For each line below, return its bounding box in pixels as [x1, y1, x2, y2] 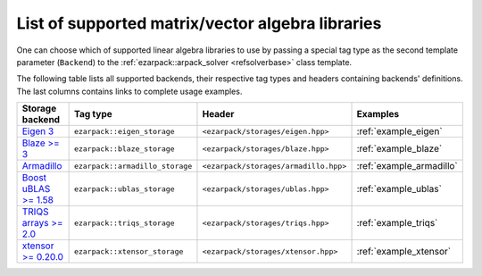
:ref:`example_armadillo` [356, 160, 459, 172]
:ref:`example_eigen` [356, 125, 443, 138]
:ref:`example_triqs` [356, 217, 438, 230]
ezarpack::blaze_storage [73, 144, 175, 154]
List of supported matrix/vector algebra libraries [16, 13, 382, 33]
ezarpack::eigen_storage [73, 126, 175, 136]
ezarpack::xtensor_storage [73, 247, 184, 256]
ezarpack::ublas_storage [73, 184, 175, 194]
